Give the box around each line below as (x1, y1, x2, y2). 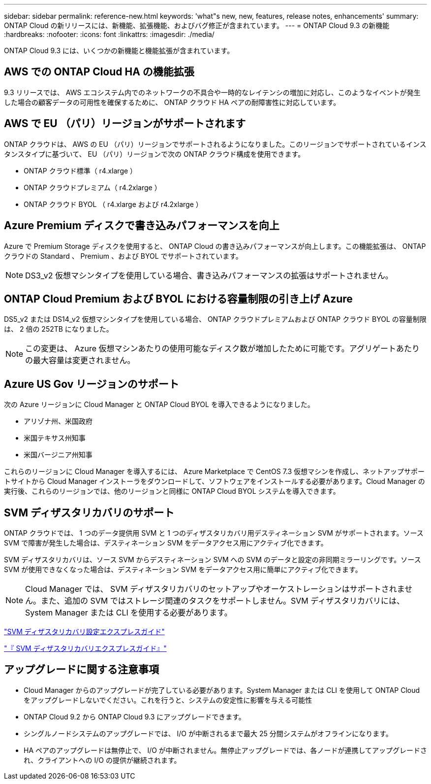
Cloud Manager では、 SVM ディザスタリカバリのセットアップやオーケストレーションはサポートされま (25, 584, 405, 594)
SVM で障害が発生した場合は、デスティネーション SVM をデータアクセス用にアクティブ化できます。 (4, 539, 328, 547)
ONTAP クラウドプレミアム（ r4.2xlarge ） (24, 183, 161, 192)
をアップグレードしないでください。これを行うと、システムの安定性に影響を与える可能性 (24, 695, 312, 704)
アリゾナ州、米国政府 (24, 417, 92, 426)
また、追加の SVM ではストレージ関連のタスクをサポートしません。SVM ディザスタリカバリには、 (41, 596, 404, 606)
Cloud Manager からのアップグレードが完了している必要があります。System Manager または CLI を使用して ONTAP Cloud (24, 685, 420, 694)
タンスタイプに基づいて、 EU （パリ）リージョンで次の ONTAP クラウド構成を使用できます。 (4, 149, 305, 158)
